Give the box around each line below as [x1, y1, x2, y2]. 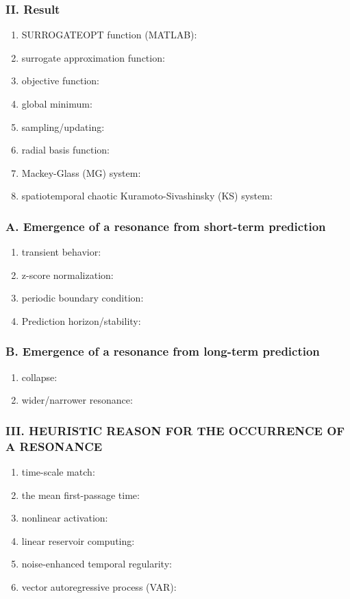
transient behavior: [21, 245, 101, 259]
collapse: [21, 369, 58, 384]
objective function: [21, 73, 99, 88]
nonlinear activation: [21, 511, 108, 525]
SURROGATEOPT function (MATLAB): [21, 27, 197, 42]
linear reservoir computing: [21, 533, 135, 548]
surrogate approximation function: [21, 50, 165, 64]
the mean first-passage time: [21, 487, 140, 502]
